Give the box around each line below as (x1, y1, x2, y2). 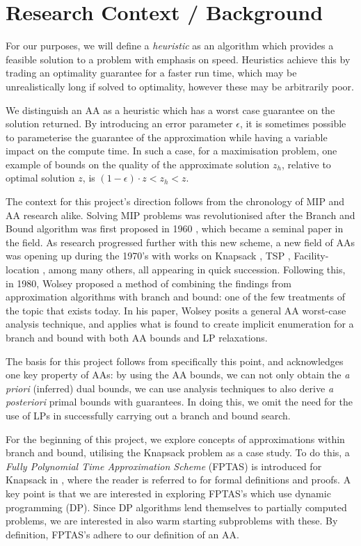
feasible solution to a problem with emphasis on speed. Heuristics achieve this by (6, 51, 351, 66)
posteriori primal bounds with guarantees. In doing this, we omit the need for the (6, 394, 353, 409)
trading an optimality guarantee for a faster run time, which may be (6, 65, 297, 80)
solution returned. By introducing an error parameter (6, 116, 233, 131)
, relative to (282, 156, 331, 171)
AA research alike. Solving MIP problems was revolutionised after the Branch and (6, 207, 355, 222)
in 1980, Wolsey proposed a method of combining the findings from (6, 275, 292, 290)
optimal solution (6, 170, 75, 185)
